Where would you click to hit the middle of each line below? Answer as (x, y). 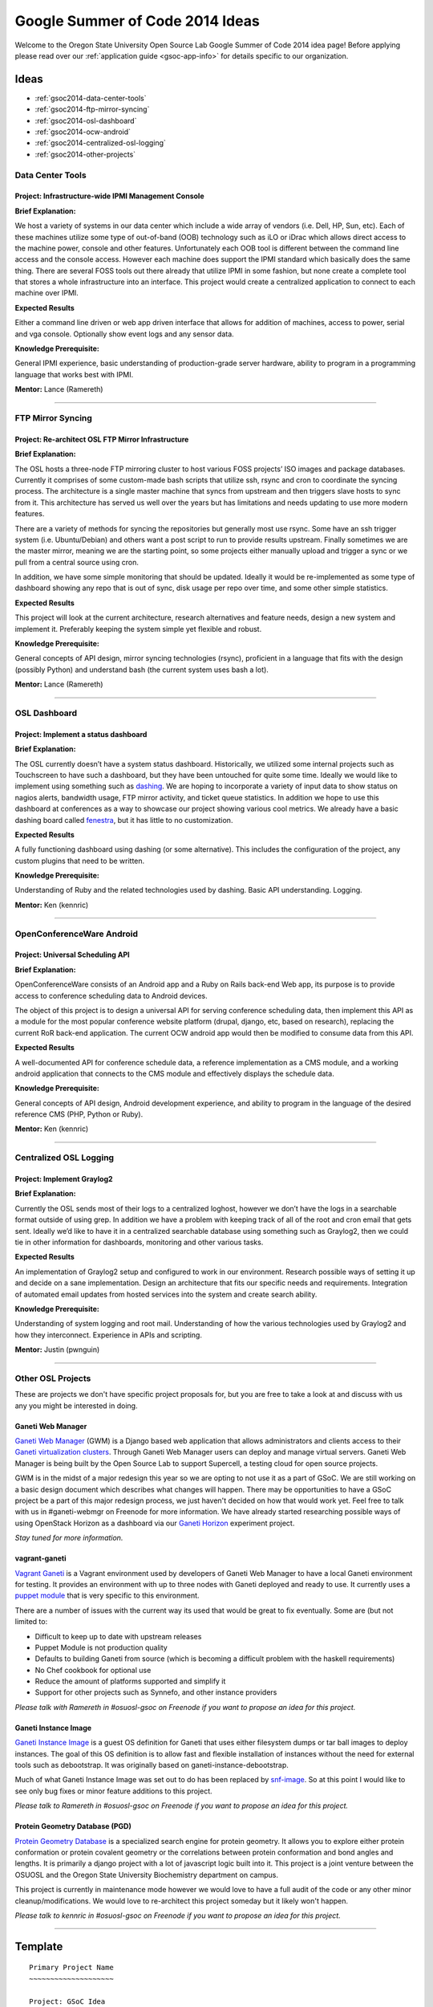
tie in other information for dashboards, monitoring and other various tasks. (139, 1242)
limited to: (31, 1622)
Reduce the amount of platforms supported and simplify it (130, 1681)
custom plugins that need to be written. (80, 861)
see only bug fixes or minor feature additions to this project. (113, 1791)
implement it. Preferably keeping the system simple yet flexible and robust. (138, 629)
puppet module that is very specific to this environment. (107, 1596)
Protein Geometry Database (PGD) (73, 1826)
